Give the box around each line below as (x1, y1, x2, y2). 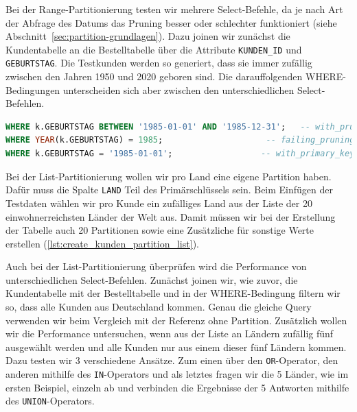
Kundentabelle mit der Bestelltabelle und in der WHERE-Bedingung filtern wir (5, 286, 341, 300)
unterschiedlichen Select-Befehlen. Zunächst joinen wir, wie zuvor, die (5, 272, 298, 287)
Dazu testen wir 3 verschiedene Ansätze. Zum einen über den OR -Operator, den (5, 353, 338, 367)
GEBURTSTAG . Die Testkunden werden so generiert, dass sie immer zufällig (5, 56, 312, 70)
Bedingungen (5, 82, 60, 97)
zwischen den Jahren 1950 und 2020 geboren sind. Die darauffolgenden (5, 69, 303, 84)
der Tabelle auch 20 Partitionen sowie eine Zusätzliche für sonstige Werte (5, 223, 314, 237)
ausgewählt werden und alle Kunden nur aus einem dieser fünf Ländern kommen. (5, 339, 347, 354)
